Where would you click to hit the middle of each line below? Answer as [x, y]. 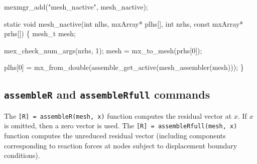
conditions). [22, 155]
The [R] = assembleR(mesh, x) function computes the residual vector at [118, 115]
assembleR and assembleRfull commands [107, 94]
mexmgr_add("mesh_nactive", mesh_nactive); [76, 7]
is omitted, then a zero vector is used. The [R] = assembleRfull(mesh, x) [121, 126]
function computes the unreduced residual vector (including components [115, 136]
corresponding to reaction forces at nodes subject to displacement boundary [121, 145]
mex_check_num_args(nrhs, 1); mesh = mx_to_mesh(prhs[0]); [103, 50]
